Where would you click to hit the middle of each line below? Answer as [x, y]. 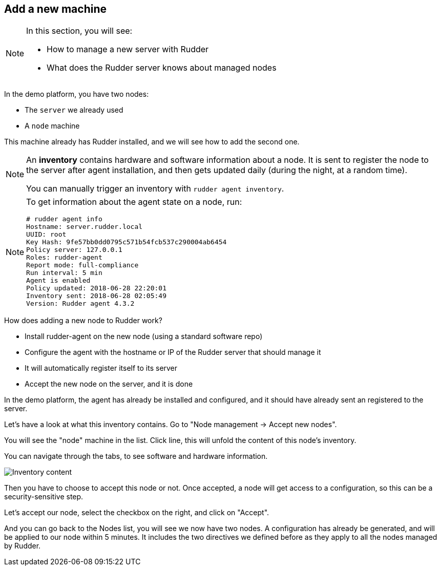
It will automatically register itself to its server [101, 368]
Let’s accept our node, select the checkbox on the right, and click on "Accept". [137, 513]
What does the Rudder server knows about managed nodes [162, 68]
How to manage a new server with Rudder [128, 49]
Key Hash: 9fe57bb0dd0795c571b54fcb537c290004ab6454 [127, 242]
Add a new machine [55, 9]
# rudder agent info [64, 219]
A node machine [52, 126]
